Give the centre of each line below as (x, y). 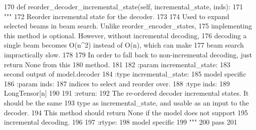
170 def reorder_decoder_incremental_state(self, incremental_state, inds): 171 (124, 6)
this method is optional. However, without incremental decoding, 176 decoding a (125, 35)
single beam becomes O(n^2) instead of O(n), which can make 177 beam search (124, 45)
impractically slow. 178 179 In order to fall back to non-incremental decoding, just (128, 54)
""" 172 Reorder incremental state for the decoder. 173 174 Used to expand (117, 16)
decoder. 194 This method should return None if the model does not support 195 (126, 112)
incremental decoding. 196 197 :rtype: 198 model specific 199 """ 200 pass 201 (121, 122)
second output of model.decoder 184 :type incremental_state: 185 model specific (125, 74)
